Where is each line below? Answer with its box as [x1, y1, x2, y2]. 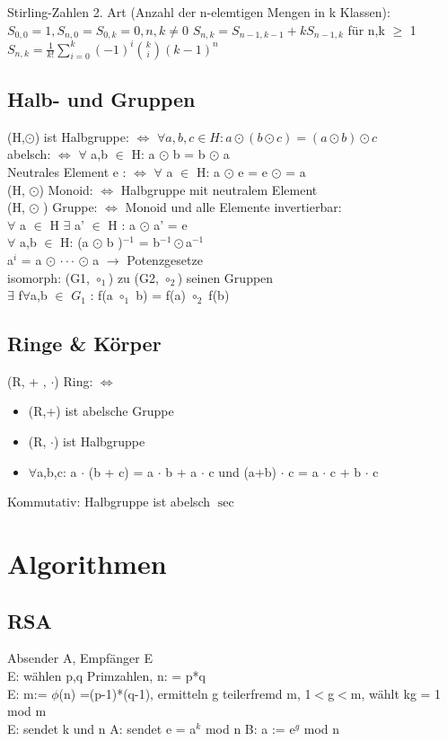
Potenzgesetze [127, 250, 203, 269]
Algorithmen [7, 545, 167, 582]
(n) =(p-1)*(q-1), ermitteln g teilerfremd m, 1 [58, 684, 311, 702]
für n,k [347, 20, 385, 39]
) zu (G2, [108, 268, 159, 287]
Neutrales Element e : [7, 162, 127, 181]
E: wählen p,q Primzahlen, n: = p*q [7, 666, 206, 685]
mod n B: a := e [205, 719, 295, 737]
